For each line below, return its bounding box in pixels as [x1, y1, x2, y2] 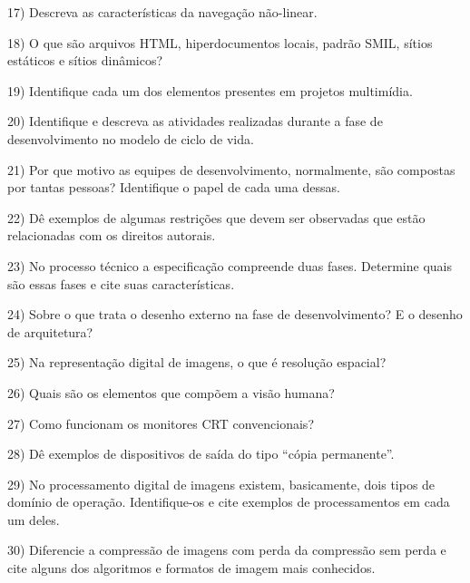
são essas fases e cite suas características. [7, 274, 235, 293]
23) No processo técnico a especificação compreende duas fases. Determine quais [7, 256, 452, 275]
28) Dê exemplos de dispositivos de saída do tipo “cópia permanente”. [7, 444, 395, 463]
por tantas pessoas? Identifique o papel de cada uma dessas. [7, 178, 340, 197]
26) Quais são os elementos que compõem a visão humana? [7, 383, 335, 402]
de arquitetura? [7, 322, 93, 341]
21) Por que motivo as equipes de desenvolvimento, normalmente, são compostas [7, 160, 455, 179]
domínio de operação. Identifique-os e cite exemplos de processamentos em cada [7, 492, 450, 511]
